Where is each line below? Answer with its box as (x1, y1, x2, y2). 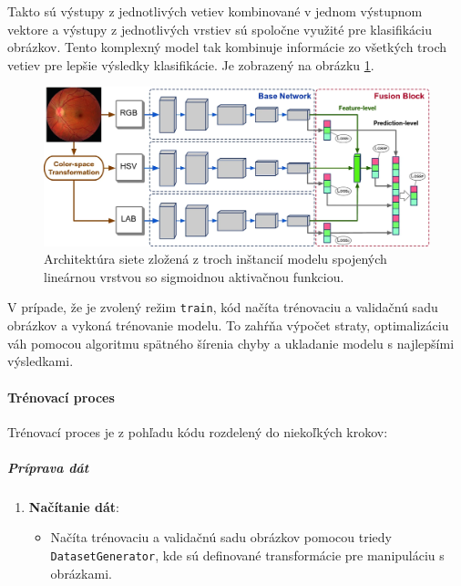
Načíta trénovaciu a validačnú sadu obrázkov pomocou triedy (50, 528, 392, 547)
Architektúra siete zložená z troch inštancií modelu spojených (44, 249, 387, 268)
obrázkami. (50, 563, 112, 582)
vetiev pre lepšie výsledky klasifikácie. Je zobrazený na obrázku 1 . (7, 55, 374, 74)
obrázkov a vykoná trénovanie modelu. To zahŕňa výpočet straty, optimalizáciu (7, 316, 449, 335)
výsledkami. (7, 351, 74, 371)
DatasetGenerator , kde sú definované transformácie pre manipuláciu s (50, 546, 445, 565)
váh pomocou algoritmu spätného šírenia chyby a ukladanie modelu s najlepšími (7, 333, 455, 352)
